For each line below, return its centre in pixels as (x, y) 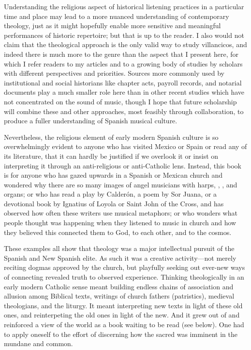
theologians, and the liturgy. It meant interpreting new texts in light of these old (123, 305)
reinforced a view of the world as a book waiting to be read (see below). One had (124, 324)
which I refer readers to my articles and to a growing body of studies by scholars (123, 63)
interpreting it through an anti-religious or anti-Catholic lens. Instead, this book (123, 165)
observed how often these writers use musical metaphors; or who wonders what (121, 213)
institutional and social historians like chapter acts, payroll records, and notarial (123, 82)
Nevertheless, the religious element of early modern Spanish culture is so (111, 137)
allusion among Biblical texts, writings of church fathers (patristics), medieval (119, 296)
